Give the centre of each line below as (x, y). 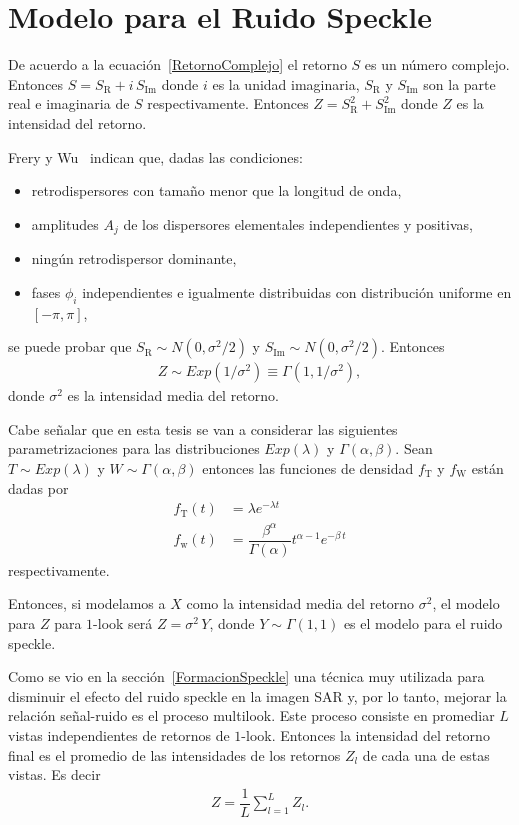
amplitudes (65, 223)
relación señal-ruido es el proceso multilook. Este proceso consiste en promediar (251, 715)
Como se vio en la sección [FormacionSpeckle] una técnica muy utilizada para (246, 676)
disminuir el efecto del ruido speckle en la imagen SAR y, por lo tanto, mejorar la (257, 695)
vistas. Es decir (54, 774)
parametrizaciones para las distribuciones (134, 448)
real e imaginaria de (69, 103)
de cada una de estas (426, 754)
